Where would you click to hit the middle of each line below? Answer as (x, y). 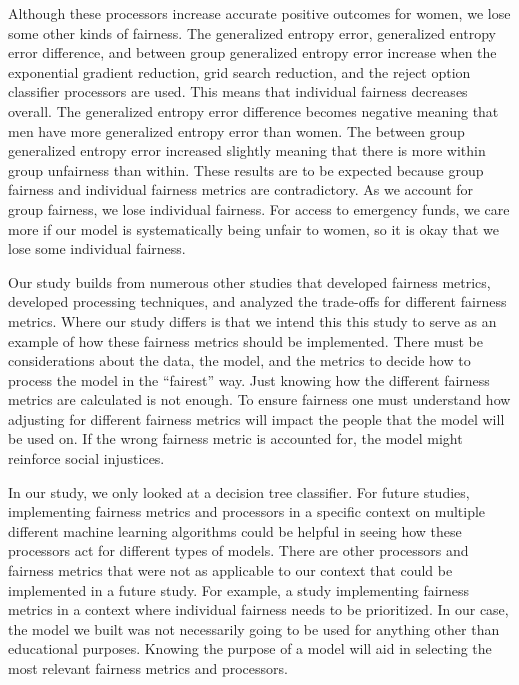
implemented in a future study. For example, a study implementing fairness (239, 589)
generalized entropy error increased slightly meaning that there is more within (247, 150)
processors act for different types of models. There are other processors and (238, 550)
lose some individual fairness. (97, 248)
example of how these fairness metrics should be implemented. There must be (245, 340)
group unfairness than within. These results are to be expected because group (246, 169)
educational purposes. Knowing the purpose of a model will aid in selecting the (250, 648)
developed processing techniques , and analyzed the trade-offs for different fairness (257, 301)
